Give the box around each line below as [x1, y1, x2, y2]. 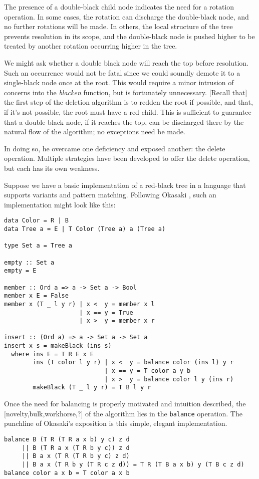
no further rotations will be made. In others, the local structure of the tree [4, 21, 233, 32]
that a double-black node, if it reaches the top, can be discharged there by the [4, 116, 244, 127]
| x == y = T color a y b [104, 367, 191, 375]
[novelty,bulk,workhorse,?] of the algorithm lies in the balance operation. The [4, 408, 242, 418]
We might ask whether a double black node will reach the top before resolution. [4, 57, 248, 68]
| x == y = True [79, 309, 133, 316]
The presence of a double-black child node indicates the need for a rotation [4, 2, 234, 12]
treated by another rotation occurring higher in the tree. [4, 41, 177, 51]
